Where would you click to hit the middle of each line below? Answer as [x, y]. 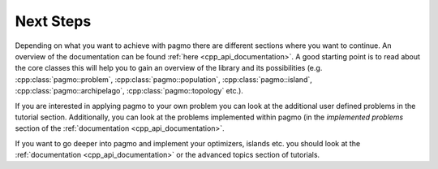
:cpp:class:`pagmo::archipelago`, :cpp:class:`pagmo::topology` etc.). [129, 91]
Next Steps [53, 21]
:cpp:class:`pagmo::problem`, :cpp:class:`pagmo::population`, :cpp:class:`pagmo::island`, [163, 79]
